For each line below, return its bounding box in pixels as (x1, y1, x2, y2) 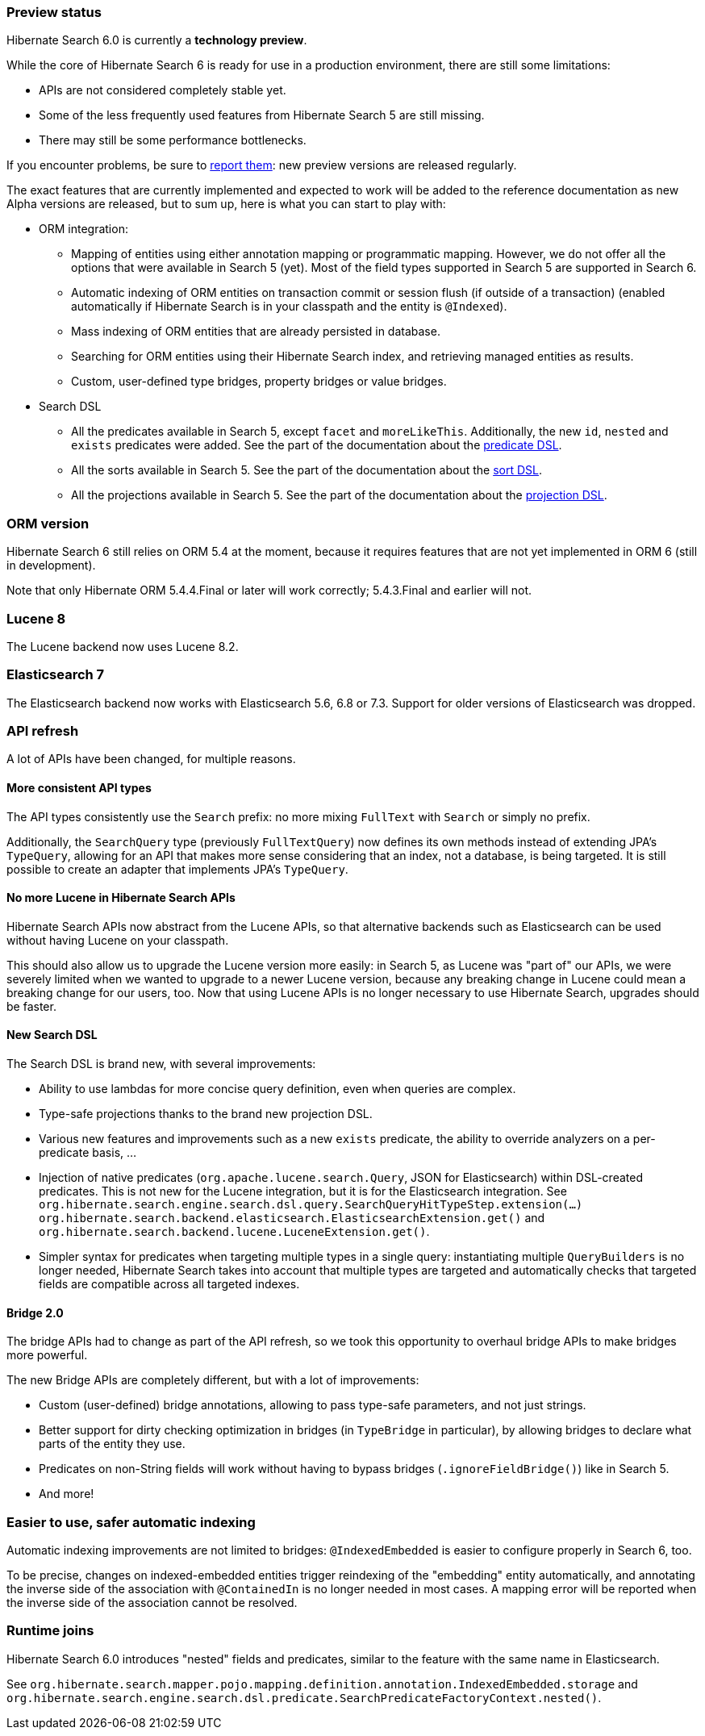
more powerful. (6, 1348, 88, 1363)
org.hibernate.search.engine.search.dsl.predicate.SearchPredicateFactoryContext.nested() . (6, 1690, 602, 1705)
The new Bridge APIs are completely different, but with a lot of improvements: (6, 1373, 419, 1388)
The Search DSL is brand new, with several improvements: (6, 1057, 316, 1071)
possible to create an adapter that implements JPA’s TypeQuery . (6, 862, 348, 876)
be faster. (6, 999, 56, 1013)
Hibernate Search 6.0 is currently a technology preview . (6, 33, 307, 48)
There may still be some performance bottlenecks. (39, 133, 307, 148)
